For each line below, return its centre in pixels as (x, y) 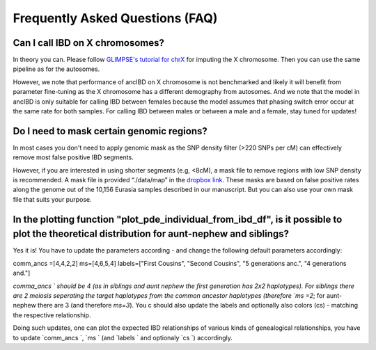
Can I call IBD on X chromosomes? (89, 43)
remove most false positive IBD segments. (73, 157)
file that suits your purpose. (52, 199)
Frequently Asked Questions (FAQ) (115, 18)
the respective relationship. (52, 315)
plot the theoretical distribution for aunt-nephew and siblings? (151, 234)
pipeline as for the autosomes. (56, 69)
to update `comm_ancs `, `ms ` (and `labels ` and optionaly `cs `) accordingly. (123, 337)
